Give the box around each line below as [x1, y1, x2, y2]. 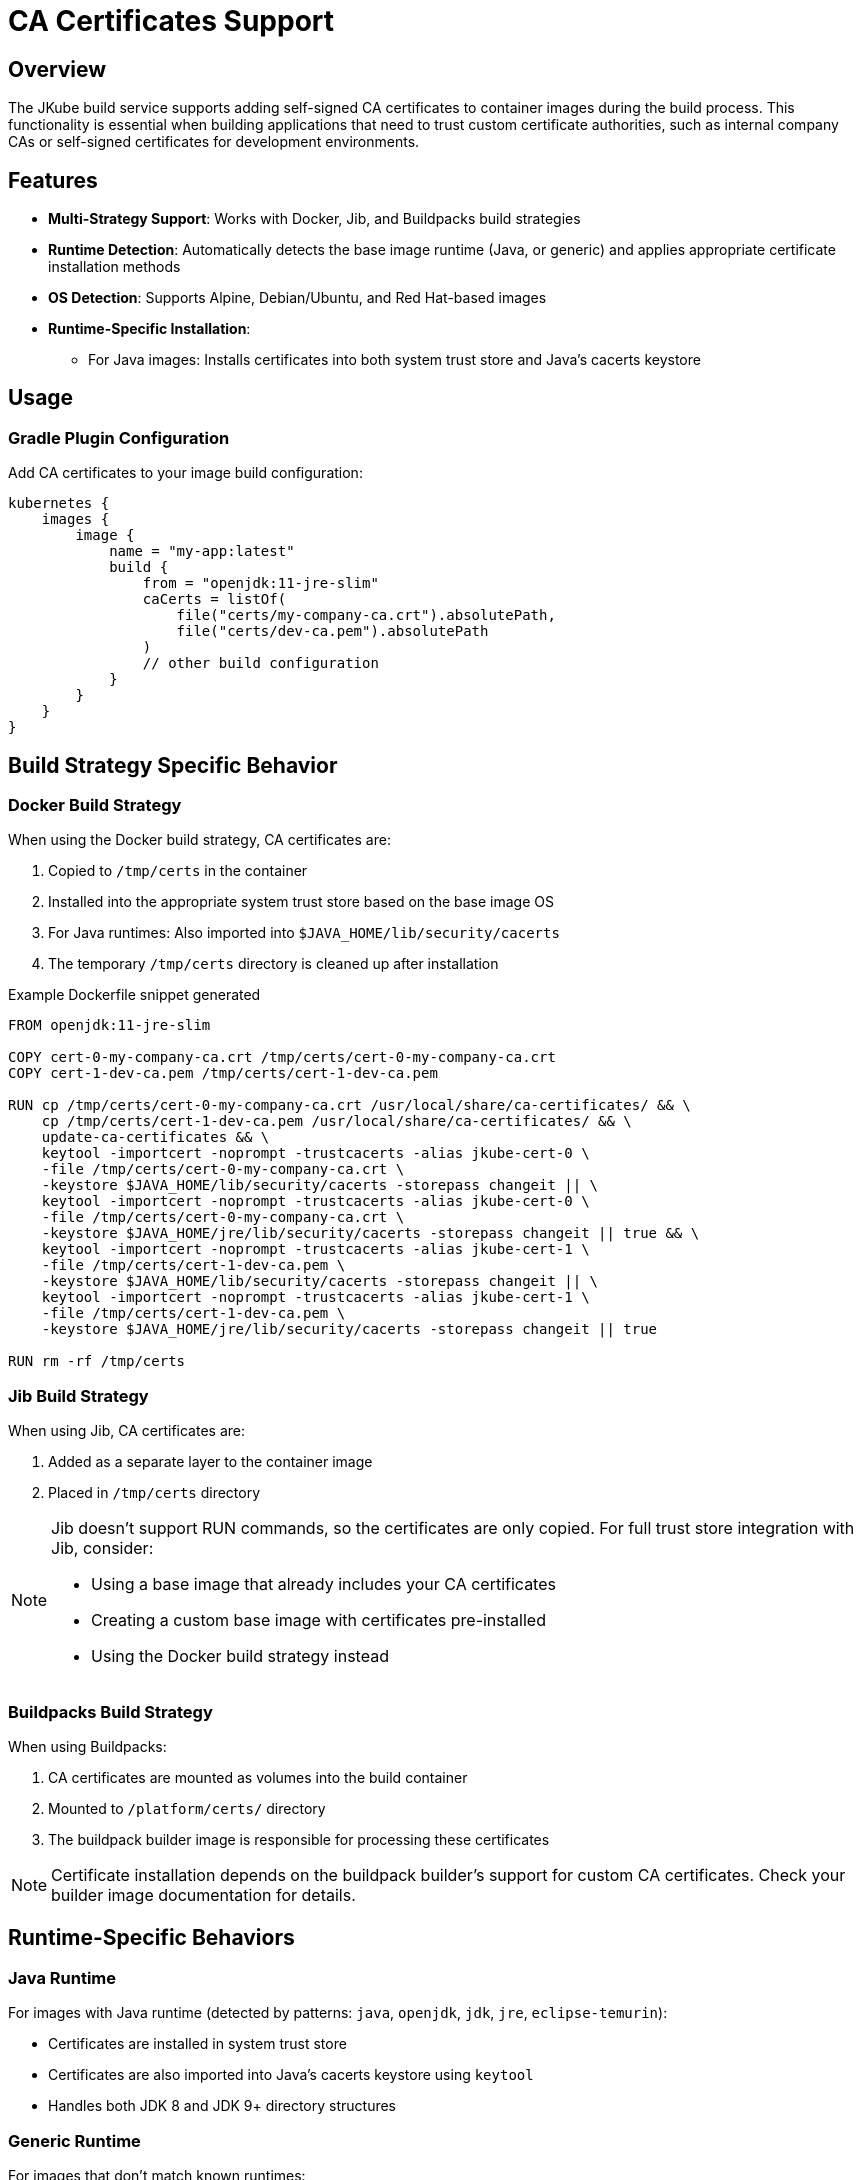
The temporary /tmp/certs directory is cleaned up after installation [48, 955, 499, 973]
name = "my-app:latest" [109, 543, 295, 560]
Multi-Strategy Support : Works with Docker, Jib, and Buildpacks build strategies [48, 210, 581, 228]
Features [8, 167, 98, 193]
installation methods [48, 258, 181, 276]
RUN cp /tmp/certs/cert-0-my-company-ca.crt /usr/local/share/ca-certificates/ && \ [8, 1097, 691, 1114]
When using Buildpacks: [8, 1737, 167, 1755]
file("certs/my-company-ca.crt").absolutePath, [176, 607, 556, 624]
